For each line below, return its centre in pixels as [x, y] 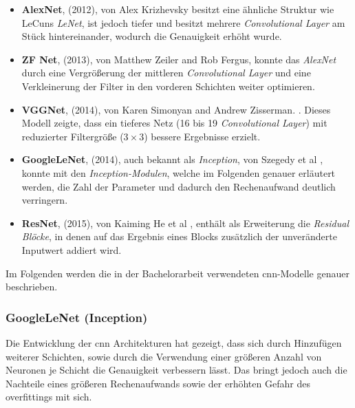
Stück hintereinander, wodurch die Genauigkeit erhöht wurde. [152, 36]
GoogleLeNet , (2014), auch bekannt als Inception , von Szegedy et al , [172, 159]
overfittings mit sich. [49, 397]
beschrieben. [32, 287]
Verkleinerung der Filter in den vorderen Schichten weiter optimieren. [168, 86]
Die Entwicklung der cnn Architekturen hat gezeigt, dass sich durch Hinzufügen [174, 342]
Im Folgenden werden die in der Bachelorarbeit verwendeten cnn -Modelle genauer [177, 273]
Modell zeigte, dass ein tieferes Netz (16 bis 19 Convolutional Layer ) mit [174, 123]
